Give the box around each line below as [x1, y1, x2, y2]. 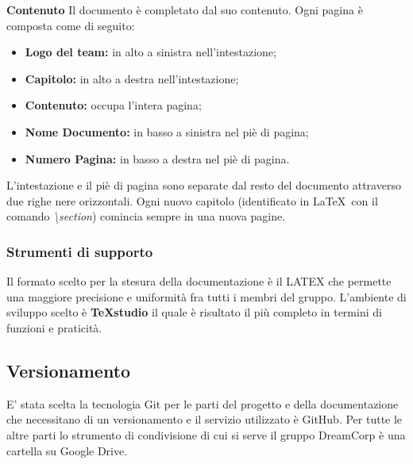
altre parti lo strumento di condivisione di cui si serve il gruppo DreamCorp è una [6, 426, 406, 443]
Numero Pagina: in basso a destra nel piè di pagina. [25, 150, 290, 167]
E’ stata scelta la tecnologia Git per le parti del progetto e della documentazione [6, 395, 399, 412]
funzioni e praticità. [6, 319, 102, 336]
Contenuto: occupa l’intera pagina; [25, 97, 202, 113]
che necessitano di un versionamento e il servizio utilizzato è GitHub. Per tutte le [6, 411, 403, 428]
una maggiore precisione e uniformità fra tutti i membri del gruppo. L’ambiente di [6, 288, 407, 305]
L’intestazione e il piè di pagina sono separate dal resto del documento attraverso [6, 177, 401, 194]
